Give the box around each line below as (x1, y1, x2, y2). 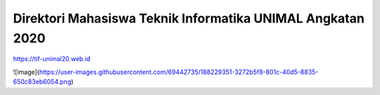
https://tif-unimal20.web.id (13, 55, 91, 63)
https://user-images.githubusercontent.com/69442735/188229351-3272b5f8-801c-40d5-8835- (39, 68, 319, 76)
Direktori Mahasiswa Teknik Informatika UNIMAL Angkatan (13, 11, 365, 26)
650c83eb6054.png (13, 77, 72, 86)
